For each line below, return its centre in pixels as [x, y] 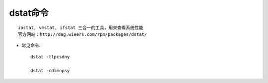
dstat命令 [29, 13]
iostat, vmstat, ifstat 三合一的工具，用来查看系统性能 [81, 28]
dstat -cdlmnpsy [50, 70]
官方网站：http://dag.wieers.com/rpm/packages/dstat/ [83, 34]
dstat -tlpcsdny [50, 57]
